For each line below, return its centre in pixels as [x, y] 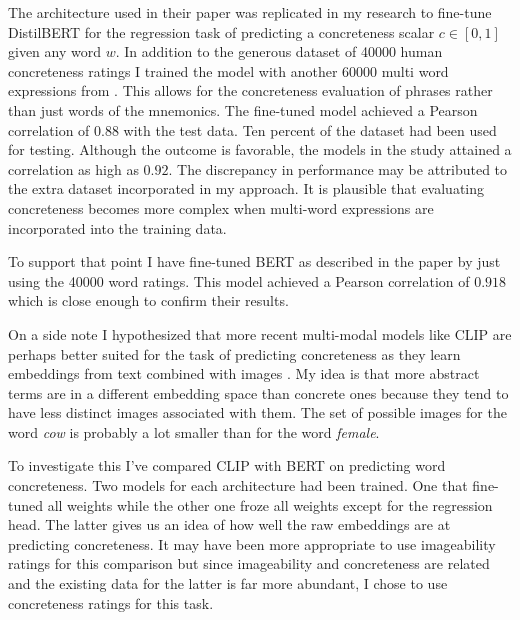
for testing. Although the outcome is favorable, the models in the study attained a [260, 149]
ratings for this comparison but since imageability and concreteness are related [249, 563]
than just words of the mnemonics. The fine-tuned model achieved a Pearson [243, 109]
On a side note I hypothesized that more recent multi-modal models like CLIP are [260, 333]
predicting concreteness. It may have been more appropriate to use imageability [252, 543]
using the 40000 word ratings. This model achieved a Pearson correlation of [239, 280]
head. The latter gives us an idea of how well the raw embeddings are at [229, 524]
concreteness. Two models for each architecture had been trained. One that [238, 485]
